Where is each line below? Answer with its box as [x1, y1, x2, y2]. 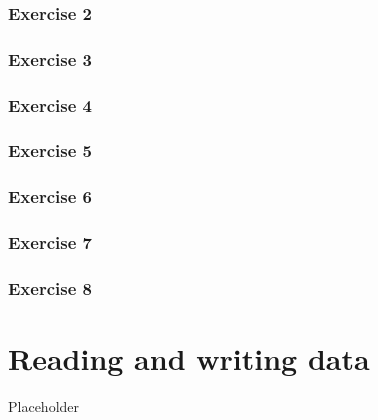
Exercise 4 [8, 92, 92, 117]
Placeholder [8, 396, 80, 417]
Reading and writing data [8, 338, 370, 379]
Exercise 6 [8, 184, 92, 209]
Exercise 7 [8, 230, 92, 255]
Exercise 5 [8, 138, 92, 163]
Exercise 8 [8, 275, 92, 300]
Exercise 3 [8, 46, 92, 71]
